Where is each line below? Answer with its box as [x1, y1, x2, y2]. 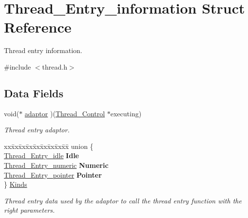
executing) [110, 108, 142, 118]
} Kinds [4, 179, 27, 189]
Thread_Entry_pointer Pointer [4, 169, 102, 180]
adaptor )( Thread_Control [24, 108, 105, 118]
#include [4, 61, 31, 72]
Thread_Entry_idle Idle [4, 150, 79, 161]
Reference [4, 17, 72, 37]
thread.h [42, 61, 67, 72]
